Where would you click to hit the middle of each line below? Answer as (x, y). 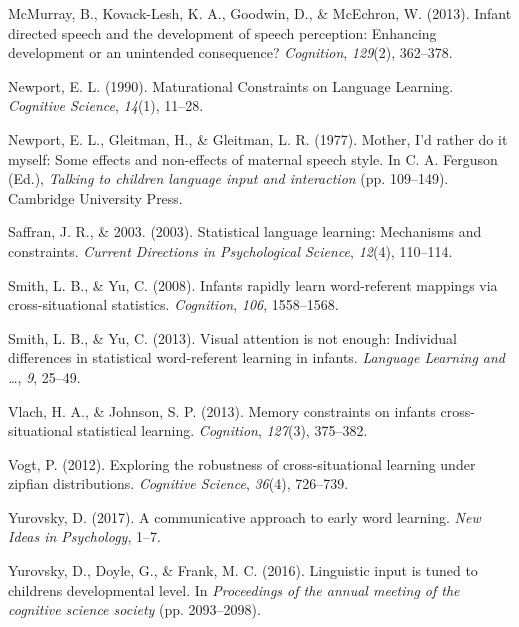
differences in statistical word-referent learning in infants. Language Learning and (257, 357)
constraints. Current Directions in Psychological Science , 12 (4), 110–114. (230, 250)
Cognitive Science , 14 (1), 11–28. (106, 105)
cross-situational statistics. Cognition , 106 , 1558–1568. (173, 304)
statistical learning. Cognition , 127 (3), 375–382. (222, 430)
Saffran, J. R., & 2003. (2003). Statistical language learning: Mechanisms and (245, 231)
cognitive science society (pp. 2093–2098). (134, 609)
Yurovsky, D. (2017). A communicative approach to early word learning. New (244, 516)
